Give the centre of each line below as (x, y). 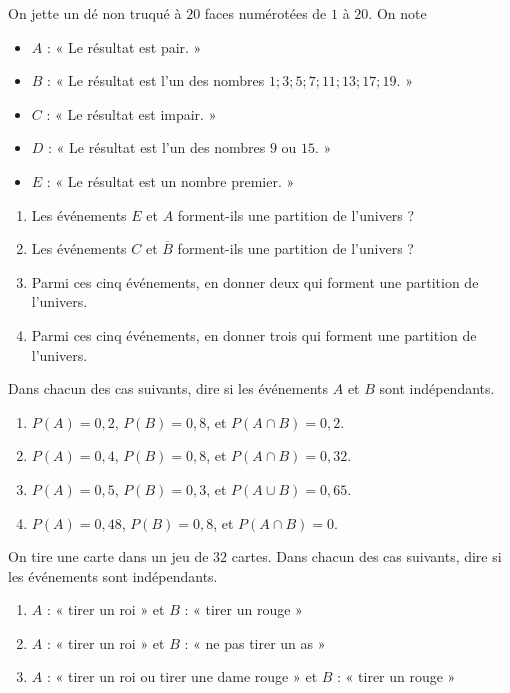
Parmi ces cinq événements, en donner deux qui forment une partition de (255, 281)
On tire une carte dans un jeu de (108, 556)
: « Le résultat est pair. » (124, 46)
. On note (397, 13)
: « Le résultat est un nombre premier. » (170, 180)
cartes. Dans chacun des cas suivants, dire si (366, 556)
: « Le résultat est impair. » (131, 113)
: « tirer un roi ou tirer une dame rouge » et (182, 676)
